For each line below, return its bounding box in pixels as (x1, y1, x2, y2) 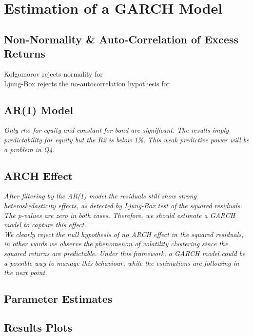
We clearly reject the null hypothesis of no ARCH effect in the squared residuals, (4, 229, 244, 239)
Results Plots (4, 319, 73, 335)
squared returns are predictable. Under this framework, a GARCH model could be (4, 248, 245, 258)
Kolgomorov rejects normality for (4, 68, 103, 79)
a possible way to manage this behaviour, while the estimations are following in (4, 257, 239, 268)
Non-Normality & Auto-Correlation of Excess (4, 31, 238, 46)
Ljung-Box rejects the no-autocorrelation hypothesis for (4, 78, 170, 88)
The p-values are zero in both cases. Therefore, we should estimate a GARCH (4, 210, 235, 220)
